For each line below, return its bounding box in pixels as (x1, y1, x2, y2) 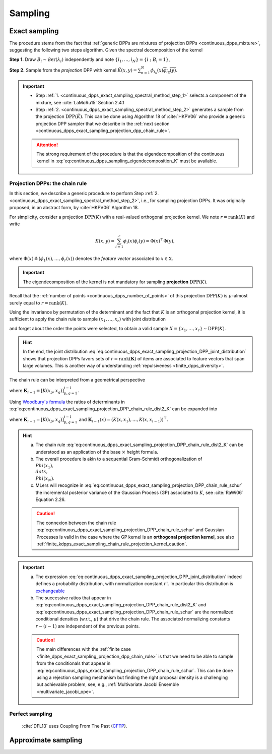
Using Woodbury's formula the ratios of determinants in (9, 399, 125, 405)
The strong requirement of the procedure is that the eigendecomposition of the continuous (36, 151, 225, 157)
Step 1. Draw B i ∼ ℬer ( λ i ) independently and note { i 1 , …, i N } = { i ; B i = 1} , (9, 56, 170, 64)
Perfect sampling (9, 711, 52, 718)
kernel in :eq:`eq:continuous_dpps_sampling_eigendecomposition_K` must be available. (36, 158, 218, 164)
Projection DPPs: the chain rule (9, 180, 87, 187)
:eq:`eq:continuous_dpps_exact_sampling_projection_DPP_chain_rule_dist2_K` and (35, 602, 207, 608)
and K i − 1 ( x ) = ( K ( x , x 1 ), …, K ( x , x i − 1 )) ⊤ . (79, 416, 168, 423)
